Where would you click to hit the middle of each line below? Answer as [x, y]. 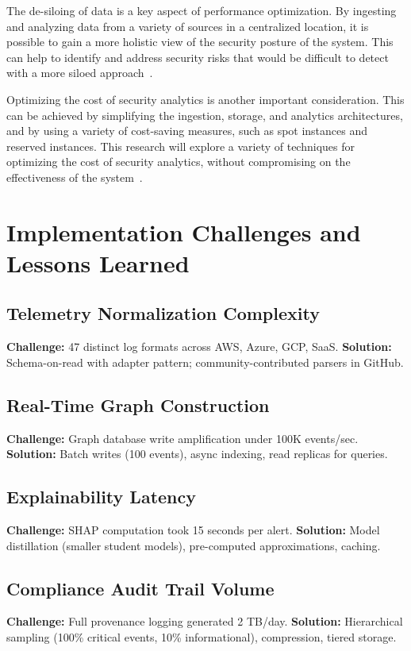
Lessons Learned [98, 262]
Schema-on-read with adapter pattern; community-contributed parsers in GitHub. [205, 362]
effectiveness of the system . [75, 177]
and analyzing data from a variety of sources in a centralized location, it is [188, 26]
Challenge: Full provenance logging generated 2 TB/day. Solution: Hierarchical [205, 621]
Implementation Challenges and [184, 231]
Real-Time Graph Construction [138, 404]
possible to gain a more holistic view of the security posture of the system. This [200, 42]
